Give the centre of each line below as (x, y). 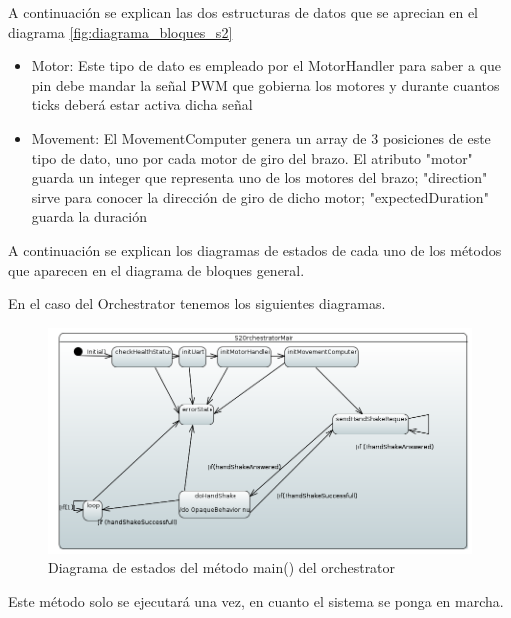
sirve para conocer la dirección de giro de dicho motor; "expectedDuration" (260, 196)
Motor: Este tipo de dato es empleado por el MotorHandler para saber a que (266, 65)
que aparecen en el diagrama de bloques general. (156, 269)
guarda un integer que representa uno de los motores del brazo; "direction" (259, 177)
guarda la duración (89, 216)
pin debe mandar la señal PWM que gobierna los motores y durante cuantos (265, 84)
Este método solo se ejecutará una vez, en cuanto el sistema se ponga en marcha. (256, 600)
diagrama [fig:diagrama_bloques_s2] (120, 31)
